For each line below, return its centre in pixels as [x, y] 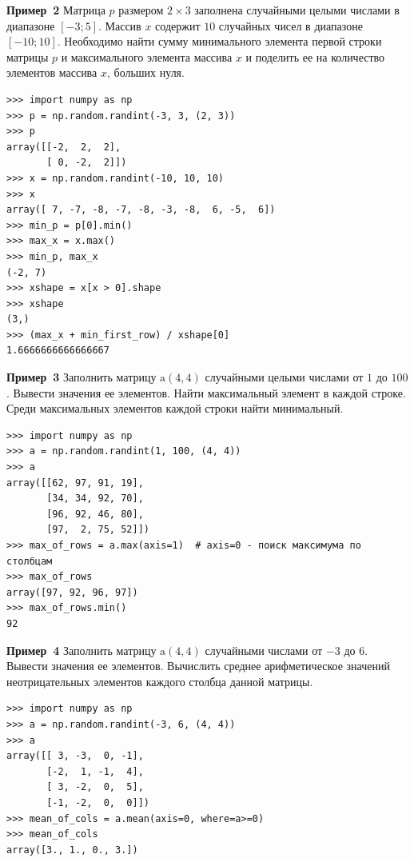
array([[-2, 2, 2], [64, 147]
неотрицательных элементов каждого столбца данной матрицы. [160, 681]
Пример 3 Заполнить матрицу [82, 377]
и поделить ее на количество [315, 56]
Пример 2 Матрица [56, 10]
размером [141, 10]
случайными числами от [264, 650]
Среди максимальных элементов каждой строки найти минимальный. [175, 408]
